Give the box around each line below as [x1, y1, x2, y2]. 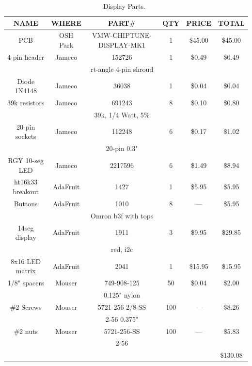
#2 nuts [14, 326, 38, 336]
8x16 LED [11, 256, 41, 266]
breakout [13, 186, 39, 196]
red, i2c [110, 244, 133, 254]
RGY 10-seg [8, 155, 44, 165]
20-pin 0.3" [106, 143, 138, 153]
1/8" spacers [7, 278, 44, 288]
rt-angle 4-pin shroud [90, 64, 154, 74]
